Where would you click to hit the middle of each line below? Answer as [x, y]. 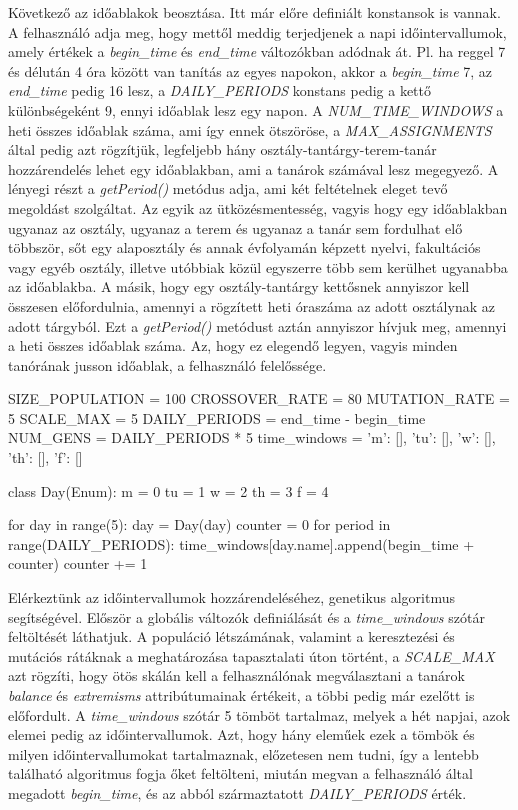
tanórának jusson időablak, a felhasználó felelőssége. [167, 364]
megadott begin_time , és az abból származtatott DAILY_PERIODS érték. [237, 792]
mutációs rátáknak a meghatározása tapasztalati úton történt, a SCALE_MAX [251, 655]
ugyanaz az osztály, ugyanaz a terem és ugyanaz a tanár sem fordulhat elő [235, 227]
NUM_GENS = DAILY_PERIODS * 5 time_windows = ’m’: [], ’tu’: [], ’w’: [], [252, 437]
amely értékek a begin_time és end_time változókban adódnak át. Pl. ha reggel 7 [257, 51]
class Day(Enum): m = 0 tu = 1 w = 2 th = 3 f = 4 [168, 490]
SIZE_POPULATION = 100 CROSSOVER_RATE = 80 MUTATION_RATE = [259, 398]
